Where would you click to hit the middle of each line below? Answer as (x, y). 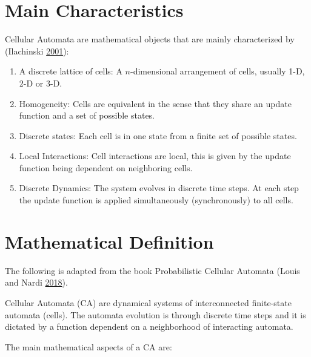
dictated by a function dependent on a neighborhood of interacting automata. (149, 326)
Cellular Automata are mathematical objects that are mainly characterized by (150, 39)
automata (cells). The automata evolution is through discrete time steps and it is (155, 314)
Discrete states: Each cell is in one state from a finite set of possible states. (158, 135)
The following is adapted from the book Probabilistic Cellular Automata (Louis (152, 270)
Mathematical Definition (109, 241)
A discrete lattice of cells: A (71, 71)
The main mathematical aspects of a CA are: (89, 346)
